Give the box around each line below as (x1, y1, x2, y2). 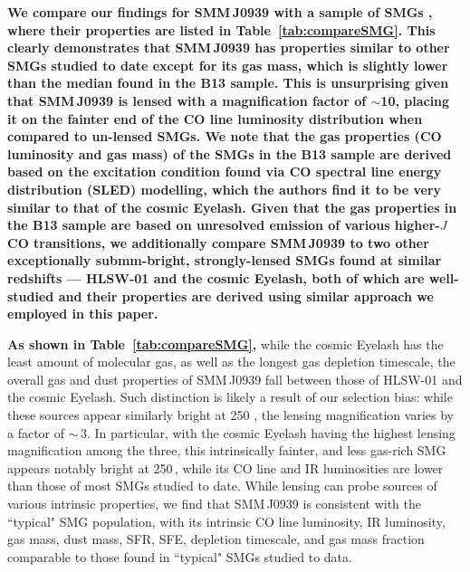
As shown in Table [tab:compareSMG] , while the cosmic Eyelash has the (7, 334, 444, 353)
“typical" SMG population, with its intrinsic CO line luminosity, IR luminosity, (7, 511, 446, 530)
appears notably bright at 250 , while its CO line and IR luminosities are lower (7, 458, 444, 477)
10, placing (380, 91, 450, 110)
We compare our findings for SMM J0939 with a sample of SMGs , (7, 3, 433, 21)
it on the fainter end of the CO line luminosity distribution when (7, 109, 423, 128)
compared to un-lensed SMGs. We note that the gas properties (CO (7, 127, 442, 146)
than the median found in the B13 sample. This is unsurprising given (7, 73, 449, 92)
